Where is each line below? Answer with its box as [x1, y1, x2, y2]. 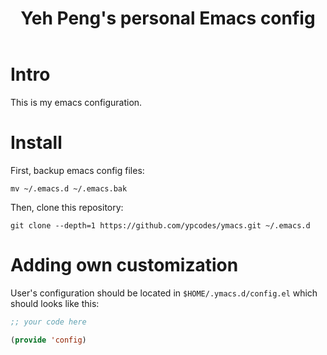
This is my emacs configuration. [10, 96, 143, 108]
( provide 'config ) [10, 335, 87, 345]
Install [10, 132, 63, 154]
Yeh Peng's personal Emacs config [20, 7, 316, 30]
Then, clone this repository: [10, 201, 124, 213]
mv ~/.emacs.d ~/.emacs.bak [10, 183, 128, 194]
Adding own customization [10, 254, 239, 277]
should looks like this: [10, 297, 100, 309]
